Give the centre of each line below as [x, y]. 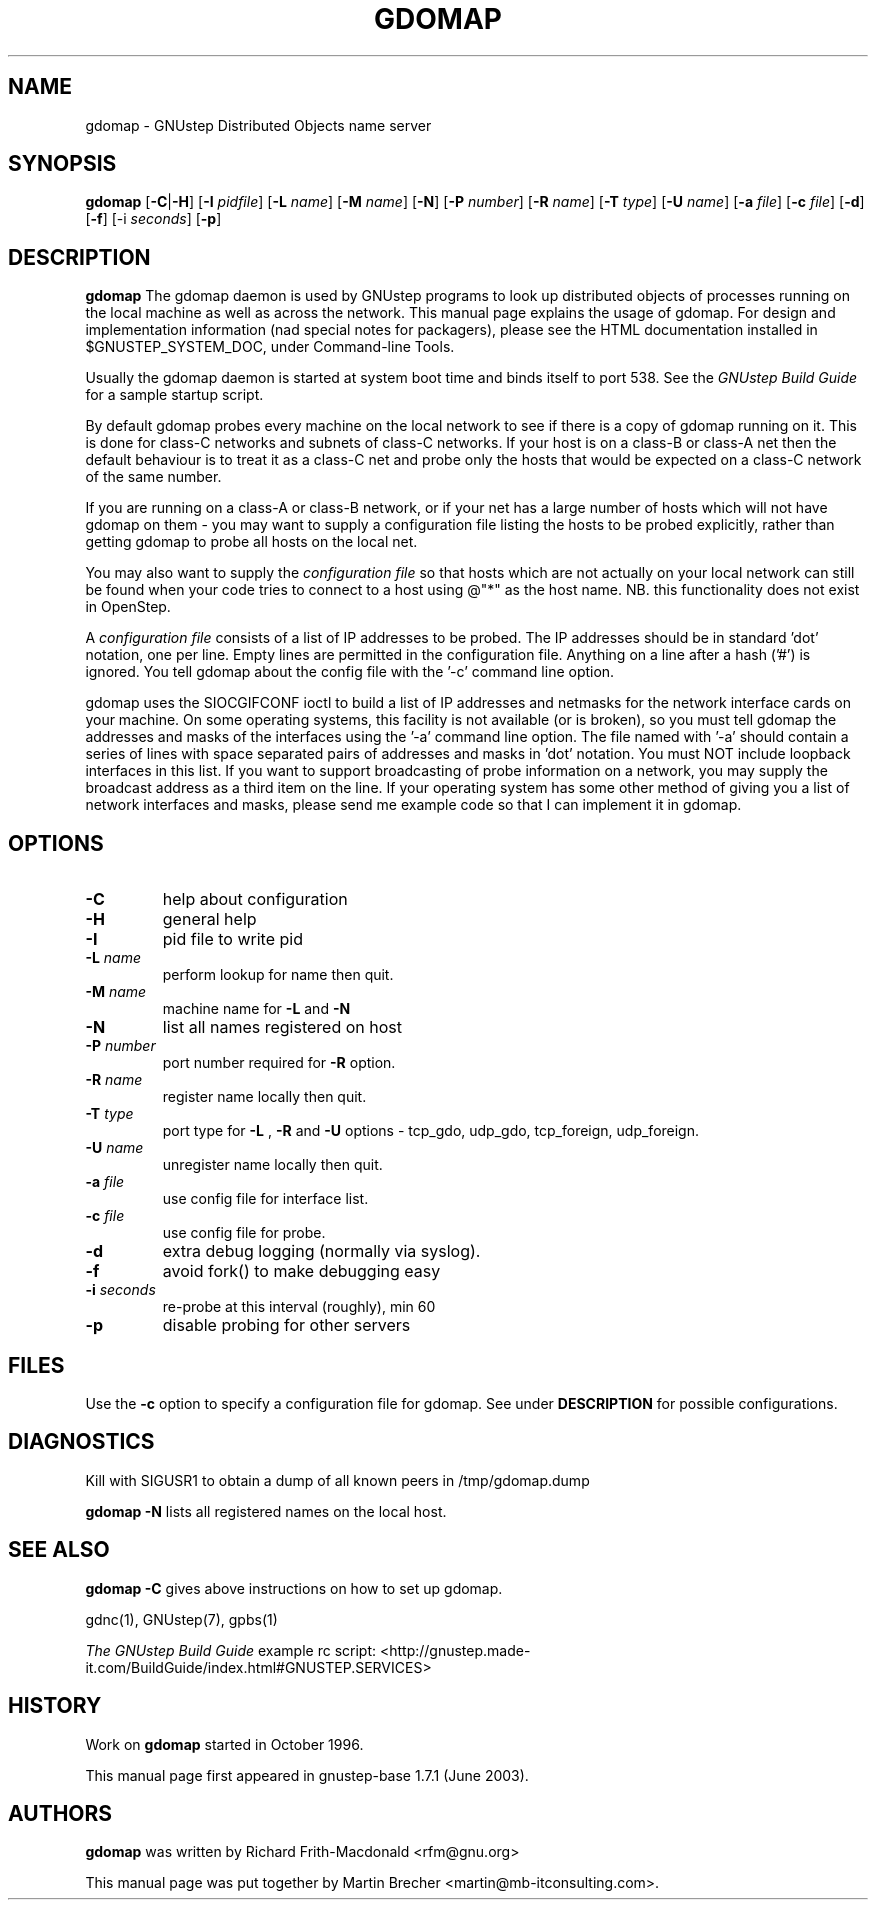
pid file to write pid [232, 939]
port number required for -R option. [279, 1063]
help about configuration [255, 899]
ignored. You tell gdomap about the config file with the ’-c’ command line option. [350, 672]
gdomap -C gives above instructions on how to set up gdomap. [294, 1588]
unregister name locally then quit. [272, 1165]
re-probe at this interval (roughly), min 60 [299, 1307]
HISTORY [55, 1706]
